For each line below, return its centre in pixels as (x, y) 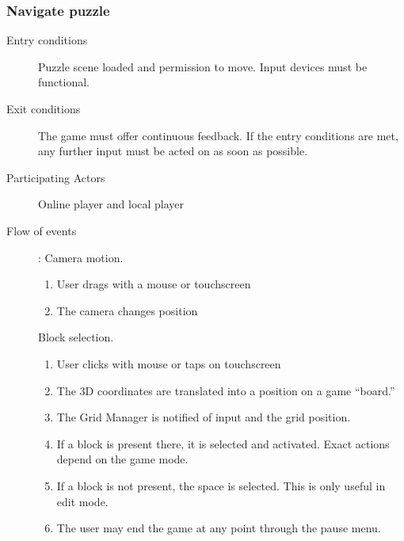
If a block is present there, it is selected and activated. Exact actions (223, 443)
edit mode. (82, 501)
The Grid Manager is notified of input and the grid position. (204, 417)
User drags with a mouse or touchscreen (154, 284)
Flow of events (42, 230)
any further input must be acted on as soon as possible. (173, 151)
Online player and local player (111, 204)
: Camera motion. (81, 257)
